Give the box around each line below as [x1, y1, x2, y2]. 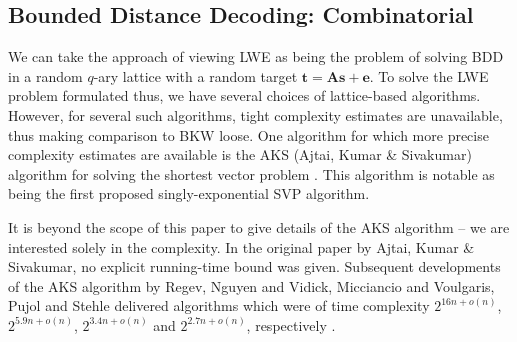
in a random [8, 65, 83, 86]
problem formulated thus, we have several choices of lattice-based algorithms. [8, 85, 481, 106]
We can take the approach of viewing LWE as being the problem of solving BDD [8, 46, 504, 67]
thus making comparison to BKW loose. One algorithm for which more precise [8, 124, 489, 145]
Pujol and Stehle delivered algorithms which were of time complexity [8, 295, 430, 316]
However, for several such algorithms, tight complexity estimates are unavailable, [8, 104, 503, 125]
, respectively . [246, 314, 336, 335]
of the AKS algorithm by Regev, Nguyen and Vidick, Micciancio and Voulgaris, [8, 275, 495, 296]
